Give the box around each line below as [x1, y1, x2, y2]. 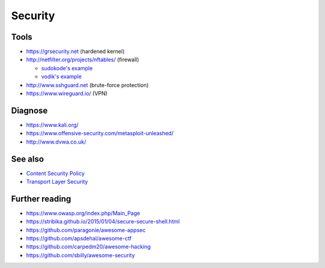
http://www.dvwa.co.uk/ [26, 138, 87, 145]
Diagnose [11, 105, 48, 115]
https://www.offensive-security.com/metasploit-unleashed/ [26, 130, 174, 137]
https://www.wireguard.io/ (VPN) [26, 90, 108, 97]
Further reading [11, 193, 72, 204]
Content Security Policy [26, 169, 85, 177]
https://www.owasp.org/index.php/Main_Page [26, 209, 141, 216]
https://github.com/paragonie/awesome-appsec [26, 226, 146, 234]
